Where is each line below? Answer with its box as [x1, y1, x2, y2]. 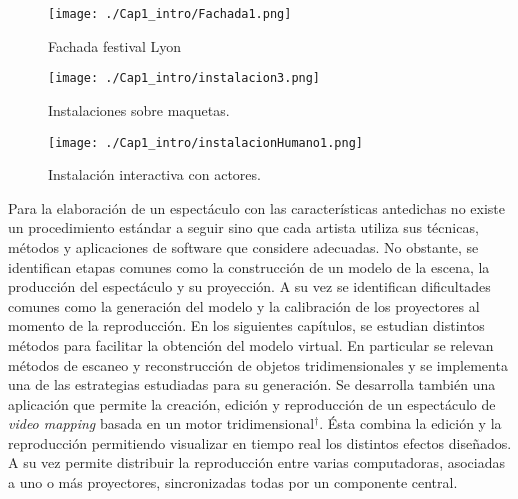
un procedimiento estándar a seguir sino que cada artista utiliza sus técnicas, [8, 217, 479, 238]
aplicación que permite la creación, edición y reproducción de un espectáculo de [8, 393, 496, 414]
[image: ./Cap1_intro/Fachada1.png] [48, 7, 292, 21]
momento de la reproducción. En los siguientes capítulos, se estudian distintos [8, 315, 485, 336]
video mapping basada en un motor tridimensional [8, 413, 315, 434]
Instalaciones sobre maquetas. [48, 99, 230, 120]
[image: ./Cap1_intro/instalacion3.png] [48, 71, 321, 86]
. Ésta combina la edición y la [319, 413, 502, 434]
